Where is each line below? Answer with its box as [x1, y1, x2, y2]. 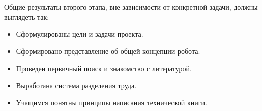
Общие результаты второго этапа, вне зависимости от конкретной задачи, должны [4, 2, 258, 12]
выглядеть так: [4, 11, 49, 22]
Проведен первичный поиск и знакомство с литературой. [16, 63, 192, 73]
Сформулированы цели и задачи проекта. [16, 29, 143, 39]
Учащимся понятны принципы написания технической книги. [16, 97, 207, 107]
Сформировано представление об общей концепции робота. [16, 45, 200, 56]
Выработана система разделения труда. [16, 80, 137, 91]
